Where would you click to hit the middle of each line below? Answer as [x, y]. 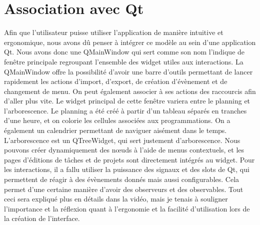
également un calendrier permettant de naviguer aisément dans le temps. [115, 130]
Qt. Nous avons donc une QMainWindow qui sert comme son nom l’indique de [124, 52]
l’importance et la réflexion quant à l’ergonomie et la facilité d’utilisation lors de [127, 208]
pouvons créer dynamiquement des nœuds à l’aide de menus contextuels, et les [124, 150]
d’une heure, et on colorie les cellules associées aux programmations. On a [117, 120]
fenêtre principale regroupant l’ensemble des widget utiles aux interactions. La [124, 61]
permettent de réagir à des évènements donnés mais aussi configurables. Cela [122, 179]
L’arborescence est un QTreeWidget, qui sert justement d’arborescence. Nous [122, 140]
